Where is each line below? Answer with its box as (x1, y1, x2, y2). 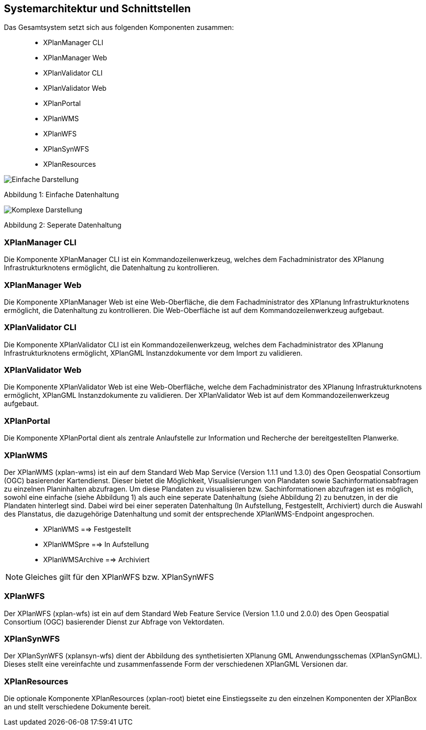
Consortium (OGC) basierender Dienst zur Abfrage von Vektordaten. (4, 617, 225, 626)
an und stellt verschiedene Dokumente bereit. (4, 703, 151, 711)
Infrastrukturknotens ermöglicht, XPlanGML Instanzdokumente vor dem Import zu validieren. (4, 348, 302, 357)
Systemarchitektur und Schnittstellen (4, 2, 191, 15)
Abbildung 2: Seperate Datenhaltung (4, 221, 122, 230)
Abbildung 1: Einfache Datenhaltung (4, 190, 119, 199)
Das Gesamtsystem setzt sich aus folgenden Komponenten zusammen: (4, 23, 234, 32)
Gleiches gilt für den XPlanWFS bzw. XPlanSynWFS (25, 572, 214, 582)
